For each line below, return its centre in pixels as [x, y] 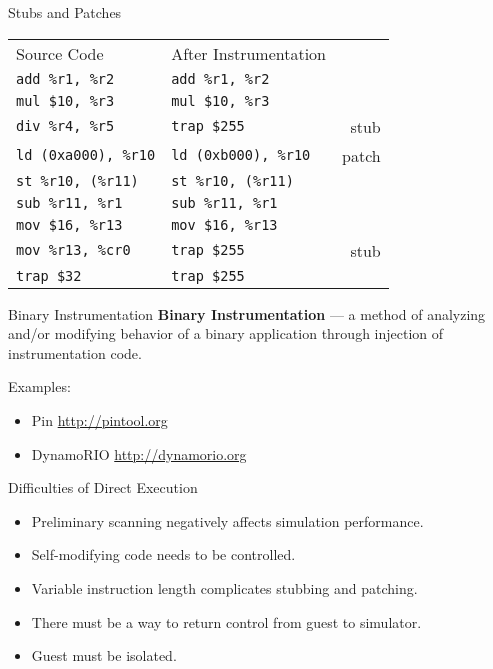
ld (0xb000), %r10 [241, 155]
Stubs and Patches [65, 12]
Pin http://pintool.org [99, 419]
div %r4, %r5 [65, 126]
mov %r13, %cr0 [73, 250]
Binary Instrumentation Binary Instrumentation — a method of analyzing [247, 313]
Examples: [39, 386]
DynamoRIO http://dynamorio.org [139, 453]
